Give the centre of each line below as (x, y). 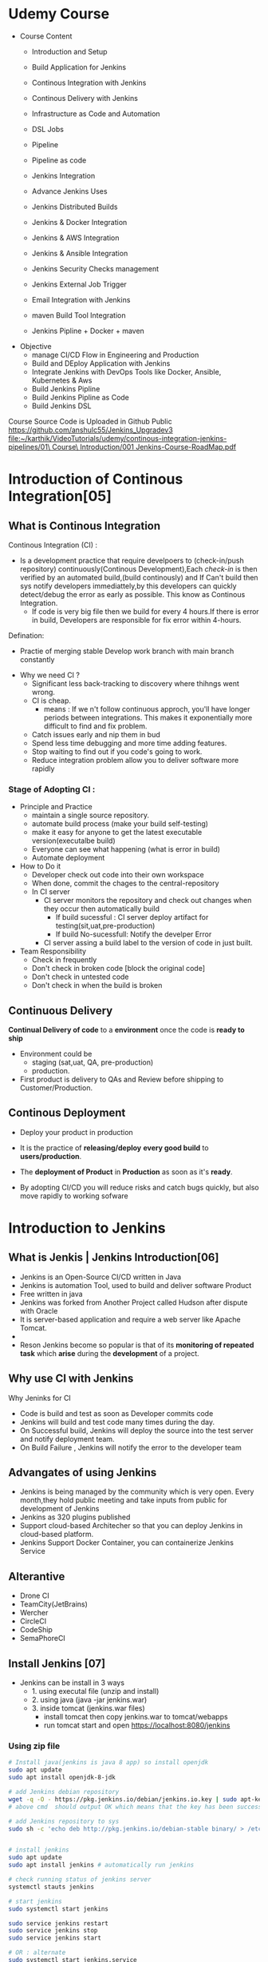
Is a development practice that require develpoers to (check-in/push (132, 560)
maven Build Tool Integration (79, 315)
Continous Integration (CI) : (53, 544)
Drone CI (34, 1596)
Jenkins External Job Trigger (79, 284)
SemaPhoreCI (42, 1639)
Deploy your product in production (76, 1132)
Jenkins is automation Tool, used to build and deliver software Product (136, 1285)
